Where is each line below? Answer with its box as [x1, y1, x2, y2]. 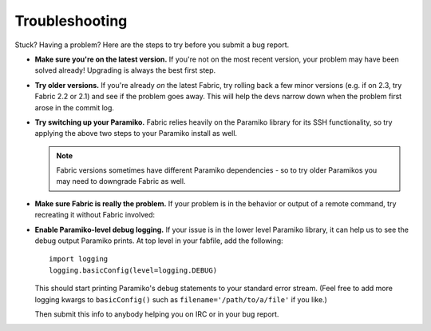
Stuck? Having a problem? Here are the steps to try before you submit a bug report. [14, 40, 290, 50]
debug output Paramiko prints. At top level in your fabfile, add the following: [34, 236, 283, 245]
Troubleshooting [14, 12, 128, 30]
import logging [49, 254, 109, 264]
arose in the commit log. [34, 102, 115, 112]
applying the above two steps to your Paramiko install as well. [34, 129, 238, 138]
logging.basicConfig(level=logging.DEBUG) [49, 265, 218, 275]
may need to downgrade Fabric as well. [56, 177, 186, 186]
